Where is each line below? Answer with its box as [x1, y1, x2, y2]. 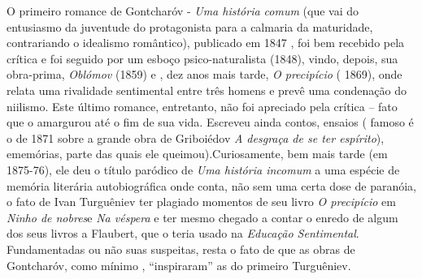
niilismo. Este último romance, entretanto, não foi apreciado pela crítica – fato [7, 97, 398, 114]
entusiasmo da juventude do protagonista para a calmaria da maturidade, [7, 18, 373, 35]
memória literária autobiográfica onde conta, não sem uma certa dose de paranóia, [7, 177, 416, 194]
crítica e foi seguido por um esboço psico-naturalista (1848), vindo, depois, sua [7, 49, 398, 67]
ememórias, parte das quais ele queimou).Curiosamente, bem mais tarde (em [7, 145, 388, 162]
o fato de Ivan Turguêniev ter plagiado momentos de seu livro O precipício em [7, 193, 396, 210]
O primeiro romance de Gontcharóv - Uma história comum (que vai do [7, 2, 359, 19]
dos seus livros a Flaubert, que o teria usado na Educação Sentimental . [7, 225, 359, 242]
